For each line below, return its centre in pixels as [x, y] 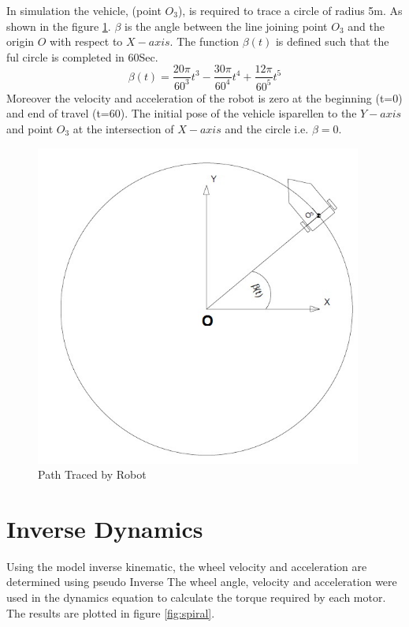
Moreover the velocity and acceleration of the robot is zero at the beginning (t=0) [204, 97]
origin [20, 41]
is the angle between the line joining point [226, 26]
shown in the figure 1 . [59, 26]
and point [30, 128]
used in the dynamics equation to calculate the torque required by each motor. [196, 597]
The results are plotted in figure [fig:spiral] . [111, 612]
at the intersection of [123, 128]
